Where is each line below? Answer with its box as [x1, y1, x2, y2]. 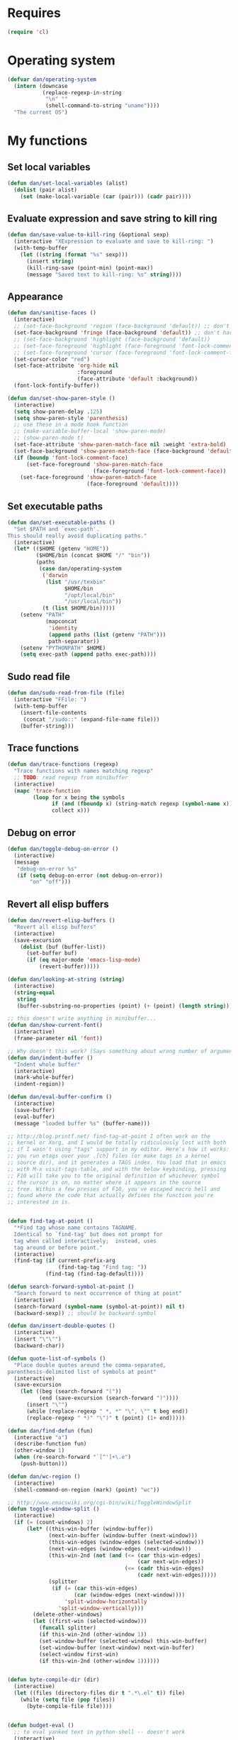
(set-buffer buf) [25, 949, 78, 957]
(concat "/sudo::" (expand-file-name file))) [23, 715, 160, 723]
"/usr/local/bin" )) [64, 598, 122, 605]
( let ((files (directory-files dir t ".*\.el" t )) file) [13, 1690, 186, 1697]
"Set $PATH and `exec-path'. [13, 525, 100, 533]
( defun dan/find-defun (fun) [7, 1427, 93, 1434]
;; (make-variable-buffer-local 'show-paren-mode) [13, 428, 166, 435]
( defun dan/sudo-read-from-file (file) [7, 690, 125, 697]
